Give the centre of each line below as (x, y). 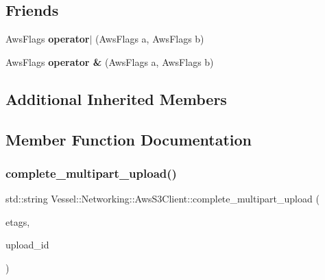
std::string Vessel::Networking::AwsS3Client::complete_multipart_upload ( (162, 199)
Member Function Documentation (129, 139)
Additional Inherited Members (116, 98)
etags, (18, 221)
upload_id (27, 245)
